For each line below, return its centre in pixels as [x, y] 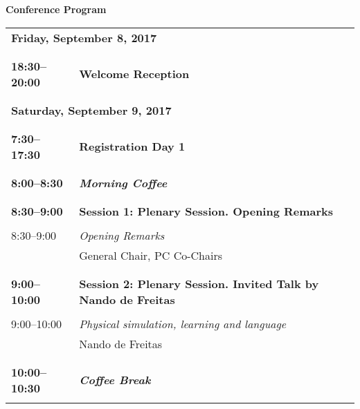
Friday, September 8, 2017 [84, 37]
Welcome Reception [134, 74]
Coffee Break [115, 380]
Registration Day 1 [132, 146]
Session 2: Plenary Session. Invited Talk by [199, 283]
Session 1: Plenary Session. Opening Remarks [206, 211]
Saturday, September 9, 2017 [91, 110]
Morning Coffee [123, 182]
